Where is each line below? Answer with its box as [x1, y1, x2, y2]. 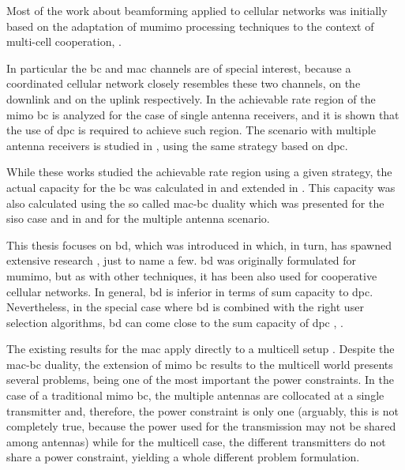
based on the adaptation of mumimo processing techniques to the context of [6, 17, 374, 34]
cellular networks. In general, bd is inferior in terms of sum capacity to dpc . [6, 283, 373, 299]
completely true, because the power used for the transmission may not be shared [6, 418, 396, 434]
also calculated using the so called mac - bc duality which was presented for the [6, 194, 384, 211]
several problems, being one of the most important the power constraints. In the [6, 371, 394, 388]
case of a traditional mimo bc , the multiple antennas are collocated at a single [6, 387, 384, 404]
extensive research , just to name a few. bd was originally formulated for [6, 252, 357, 269]
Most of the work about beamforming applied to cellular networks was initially [6, 2, 388, 18]
